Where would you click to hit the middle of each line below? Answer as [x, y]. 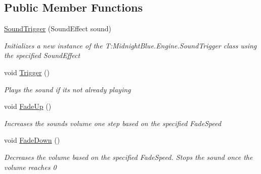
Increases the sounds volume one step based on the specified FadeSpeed [113, 123]
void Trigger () [27, 72]
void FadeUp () [28, 106]
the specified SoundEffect [42, 55]
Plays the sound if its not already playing [68, 89]
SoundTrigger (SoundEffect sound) [58, 28]
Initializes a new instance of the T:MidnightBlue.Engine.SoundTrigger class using [130, 45]
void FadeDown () [32, 140]
